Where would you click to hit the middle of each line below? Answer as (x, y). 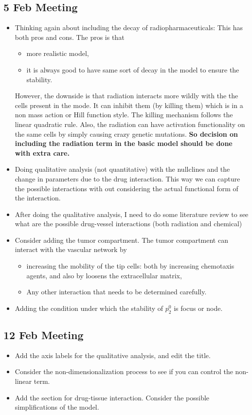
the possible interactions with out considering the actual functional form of (126, 188)
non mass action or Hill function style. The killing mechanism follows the (124, 115)
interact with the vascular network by (71, 249)
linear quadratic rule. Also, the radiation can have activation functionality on (130, 124)
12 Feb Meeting (44, 335)
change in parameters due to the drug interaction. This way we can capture (127, 178)
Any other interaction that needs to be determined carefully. (117, 292)
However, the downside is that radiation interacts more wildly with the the (126, 96)
